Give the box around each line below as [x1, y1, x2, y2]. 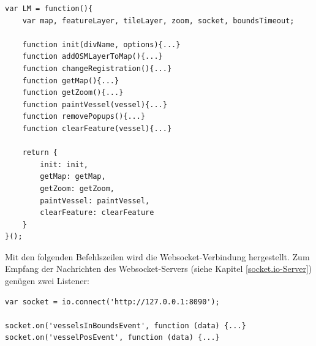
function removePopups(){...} [22, 112, 146, 121]
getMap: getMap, [40, 172, 106, 181]
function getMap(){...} [22, 76, 119, 85]
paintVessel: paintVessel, [40, 196, 150, 205]
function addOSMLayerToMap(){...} [22, 52, 163, 61]
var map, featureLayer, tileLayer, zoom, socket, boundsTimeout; [22, 16, 295, 25]
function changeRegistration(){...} [22, 64, 172, 73]
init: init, [40, 160, 89, 169]
